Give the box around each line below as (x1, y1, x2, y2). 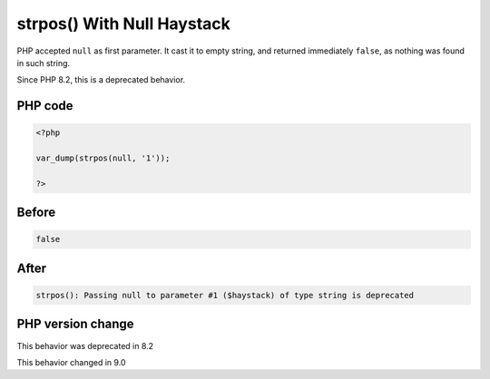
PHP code (16, 98, 73, 113)
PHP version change (16, 316, 135, 332)
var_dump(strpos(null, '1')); (35, 153, 171, 163)
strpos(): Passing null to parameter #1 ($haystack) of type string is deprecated (35, 290, 415, 301)
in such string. (16, 57, 71, 68)
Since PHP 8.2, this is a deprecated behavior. (16, 74, 186, 85)
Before (16, 205, 56, 220)
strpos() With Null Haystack (16, 14, 230, 34)
